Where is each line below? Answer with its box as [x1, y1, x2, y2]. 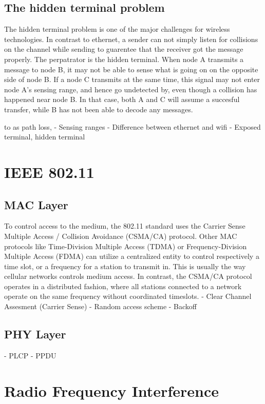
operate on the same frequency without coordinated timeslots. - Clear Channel [4, 291, 252, 301]
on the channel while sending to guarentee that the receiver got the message [4, 44, 243, 54]
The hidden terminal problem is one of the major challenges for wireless [4, 24, 230, 34]
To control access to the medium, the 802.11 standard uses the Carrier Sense [4, 220, 245, 231]
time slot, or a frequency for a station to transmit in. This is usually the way [4, 260, 246, 271]
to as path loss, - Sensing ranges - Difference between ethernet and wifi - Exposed [4, 121, 261, 132]
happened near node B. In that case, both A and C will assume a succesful [4, 94, 240, 105]
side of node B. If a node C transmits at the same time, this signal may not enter [4, 74, 260, 85]
